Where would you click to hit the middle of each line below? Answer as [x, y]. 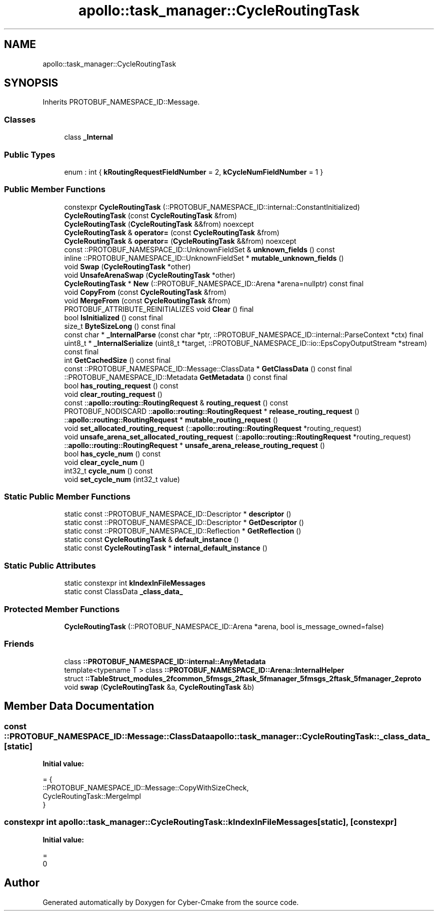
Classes [20, 119]
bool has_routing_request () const [121, 385]
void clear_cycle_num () [104, 462]
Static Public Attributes [50, 565]
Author [22, 883]
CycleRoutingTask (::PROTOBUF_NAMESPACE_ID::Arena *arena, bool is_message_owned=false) [224, 626]
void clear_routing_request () [113, 394]
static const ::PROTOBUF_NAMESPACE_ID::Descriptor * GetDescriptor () [184, 523]
